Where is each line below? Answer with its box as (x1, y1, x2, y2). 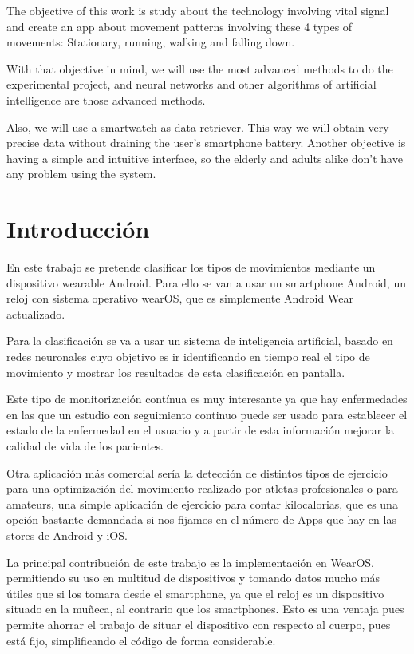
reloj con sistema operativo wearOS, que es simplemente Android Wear (6, 290, 353, 307)
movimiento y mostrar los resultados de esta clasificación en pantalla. (6, 363, 345, 380)
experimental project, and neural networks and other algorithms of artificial (6, 76, 377, 93)
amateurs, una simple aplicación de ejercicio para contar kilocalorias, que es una (6, 495, 398, 512)
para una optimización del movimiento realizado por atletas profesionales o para (6, 480, 398, 497)
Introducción (6, 212, 150, 245)
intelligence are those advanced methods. (6, 91, 206, 108)
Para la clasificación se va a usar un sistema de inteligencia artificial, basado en (6, 332, 393, 349)
